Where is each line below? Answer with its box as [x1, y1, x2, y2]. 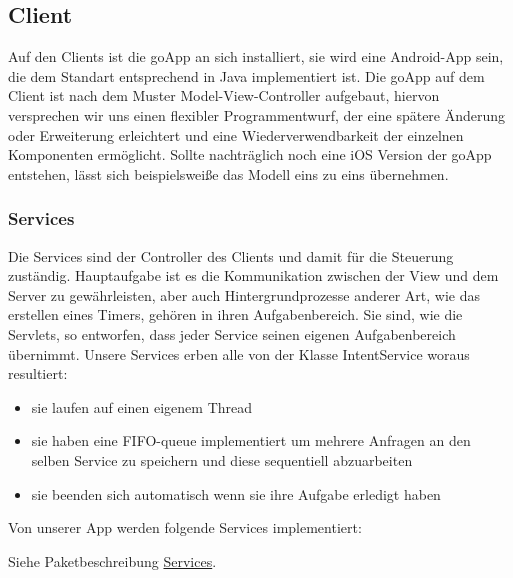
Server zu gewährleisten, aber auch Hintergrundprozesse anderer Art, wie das [8, 284, 481, 305]
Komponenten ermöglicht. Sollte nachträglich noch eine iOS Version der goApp [8, 144, 492, 165]
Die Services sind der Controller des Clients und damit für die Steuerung [8, 245, 454, 266]
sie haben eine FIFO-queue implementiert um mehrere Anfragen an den [31, 430, 471, 451]
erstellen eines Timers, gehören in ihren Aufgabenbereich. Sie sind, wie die [8, 304, 463, 325]
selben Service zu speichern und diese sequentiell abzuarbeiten [31, 449, 413, 470]
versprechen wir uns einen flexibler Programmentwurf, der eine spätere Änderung [8, 104, 506, 125]
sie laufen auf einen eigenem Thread [31, 396, 253, 417]
